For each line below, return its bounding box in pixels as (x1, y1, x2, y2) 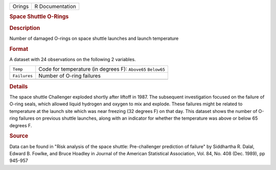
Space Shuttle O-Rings (9, 13, 69, 20)
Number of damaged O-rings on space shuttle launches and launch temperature (9, 35, 179, 41)
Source (9, 132, 29, 139)
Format (9, 45, 28, 52)
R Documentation (34, 3, 76, 10)
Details (9, 83, 28, 90)
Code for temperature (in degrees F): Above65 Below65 (38, 66, 166, 73)
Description (9, 24, 40, 32)
